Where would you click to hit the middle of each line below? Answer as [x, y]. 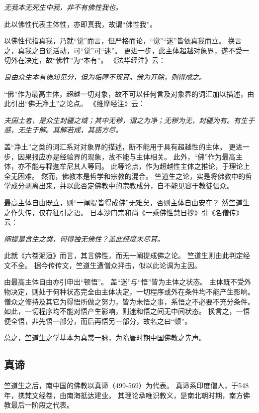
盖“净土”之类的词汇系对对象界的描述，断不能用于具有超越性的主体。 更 [120, 146]
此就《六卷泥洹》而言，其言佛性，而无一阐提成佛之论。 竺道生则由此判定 [124, 255]
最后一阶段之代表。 [42, 405]
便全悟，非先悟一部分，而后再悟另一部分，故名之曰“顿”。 [98, 321]
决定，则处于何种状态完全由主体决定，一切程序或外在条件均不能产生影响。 [132, 292]
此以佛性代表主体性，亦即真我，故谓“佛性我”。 [81, 24]
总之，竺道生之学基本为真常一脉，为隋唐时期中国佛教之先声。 [105, 338]
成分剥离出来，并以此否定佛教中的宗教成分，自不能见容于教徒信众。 [122, 186]
